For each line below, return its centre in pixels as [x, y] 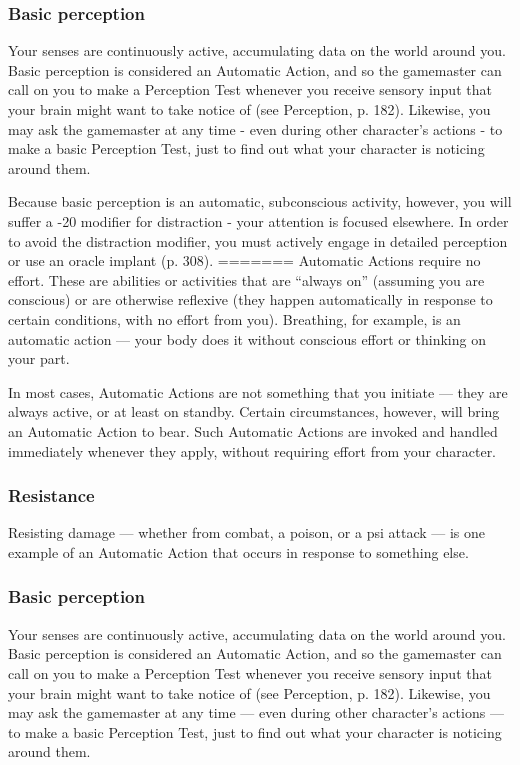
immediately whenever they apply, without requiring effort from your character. [252, 450]
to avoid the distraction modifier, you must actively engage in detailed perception [258, 240]
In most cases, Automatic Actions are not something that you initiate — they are [258, 391]
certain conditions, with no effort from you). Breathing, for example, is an [234, 318]
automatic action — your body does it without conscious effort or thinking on [247, 338]
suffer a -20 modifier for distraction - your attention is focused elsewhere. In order [258, 220]
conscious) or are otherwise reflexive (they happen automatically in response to [250, 299]
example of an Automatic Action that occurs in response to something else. [238, 551]
